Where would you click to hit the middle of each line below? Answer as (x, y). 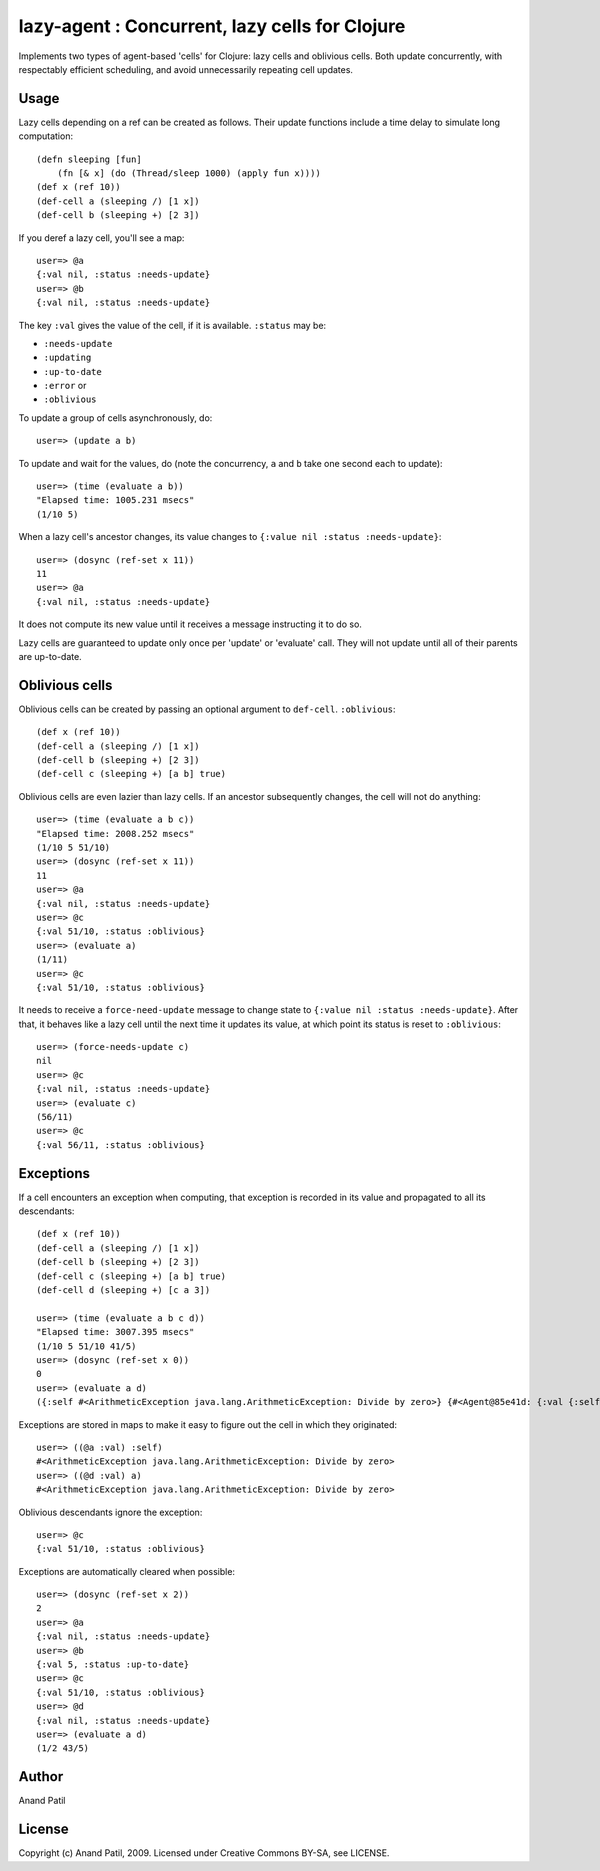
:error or (65, 386)
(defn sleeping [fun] (89, 159)
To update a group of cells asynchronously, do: (115, 417)
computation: (46, 136)
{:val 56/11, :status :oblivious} (120, 1144)
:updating (67, 358)
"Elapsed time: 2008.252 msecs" (115, 833)
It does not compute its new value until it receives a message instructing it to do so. (190, 624)
